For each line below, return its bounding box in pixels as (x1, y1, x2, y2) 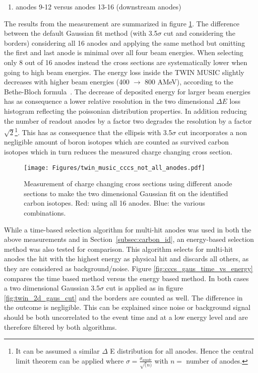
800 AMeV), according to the (144, 76, 233, 87)
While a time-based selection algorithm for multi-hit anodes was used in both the (4, 224, 252, 234)
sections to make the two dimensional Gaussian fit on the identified (24, 188, 228, 198)
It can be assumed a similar (15, 346, 100, 356)
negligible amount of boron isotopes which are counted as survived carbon (4, 137, 229, 147)
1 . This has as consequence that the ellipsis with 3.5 (14, 126, 172, 137)
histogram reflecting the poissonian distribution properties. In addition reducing (4, 105, 247, 116)
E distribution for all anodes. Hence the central (110, 346, 254, 356)
